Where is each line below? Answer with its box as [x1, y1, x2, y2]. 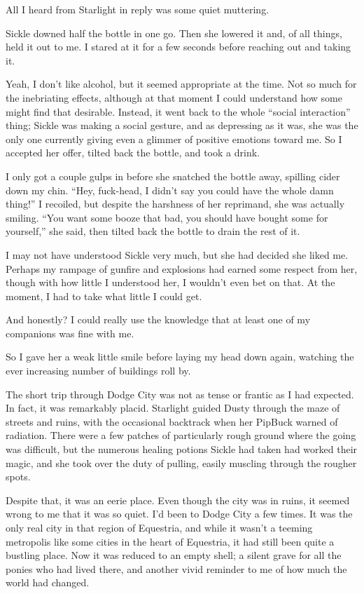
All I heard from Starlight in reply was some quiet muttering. [6, 2, 269, 16]
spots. [6, 469, 31, 484]
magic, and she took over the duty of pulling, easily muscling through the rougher [6, 455, 357, 470]
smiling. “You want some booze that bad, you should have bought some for [6, 210, 328, 224]
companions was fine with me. [6, 325, 134, 340]
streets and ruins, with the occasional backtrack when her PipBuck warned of [6, 414, 338, 428]
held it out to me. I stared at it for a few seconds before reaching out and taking [6, 39, 351, 54]
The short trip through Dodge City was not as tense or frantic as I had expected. [6, 386, 354, 401]
